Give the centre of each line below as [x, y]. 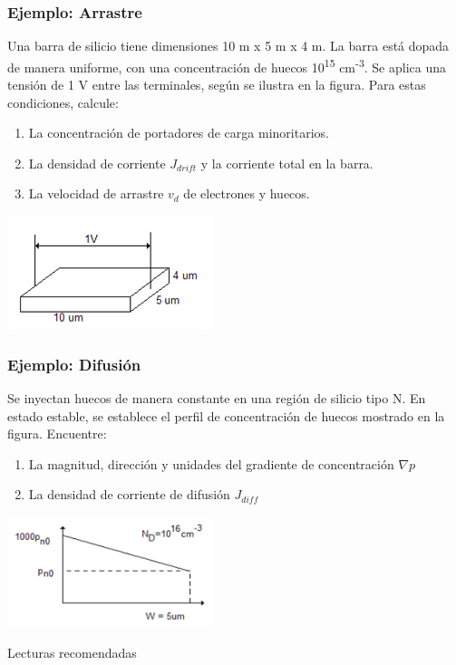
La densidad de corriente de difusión [129, 494]
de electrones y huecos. [247, 193]
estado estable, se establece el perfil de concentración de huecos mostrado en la [226, 415]
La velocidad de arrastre [96, 193]
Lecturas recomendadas [72, 652]
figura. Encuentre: [57, 434]
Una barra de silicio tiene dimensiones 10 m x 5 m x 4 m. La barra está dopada [228, 46]
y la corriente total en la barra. [287, 163]
